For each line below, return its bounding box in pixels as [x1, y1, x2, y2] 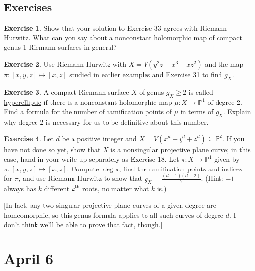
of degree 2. [207, 97, 243, 107]
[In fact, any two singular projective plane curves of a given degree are [4, 200, 217, 210]
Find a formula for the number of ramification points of [4, 106, 172, 117]
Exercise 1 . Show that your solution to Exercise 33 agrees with [4, 23, 198, 33]
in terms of [180, 106, 214, 117]
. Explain [223, 106, 251, 117]
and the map [205, 58, 244, 68]
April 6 [4, 248, 54, 269]
